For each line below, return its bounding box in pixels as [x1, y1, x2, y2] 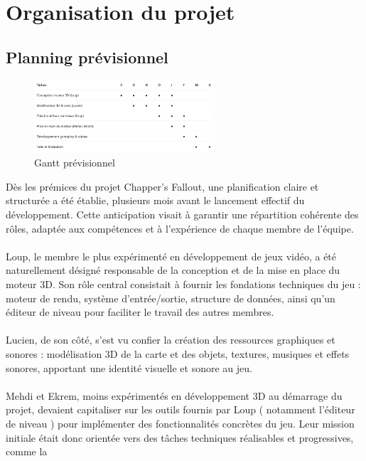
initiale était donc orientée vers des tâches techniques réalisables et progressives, [6, 430, 354, 445]
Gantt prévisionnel [34, 155, 115, 170]
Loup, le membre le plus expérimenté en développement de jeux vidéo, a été [6, 248, 337, 263]
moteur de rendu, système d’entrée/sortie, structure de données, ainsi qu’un [6, 290, 335, 305]
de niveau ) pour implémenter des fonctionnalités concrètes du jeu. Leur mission [6, 415, 355, 430]
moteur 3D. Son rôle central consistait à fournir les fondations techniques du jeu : [6, 277, 361, 291]
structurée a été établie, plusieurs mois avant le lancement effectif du [6, 193, 305, 208]
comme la [6, 444, 48, 459]
